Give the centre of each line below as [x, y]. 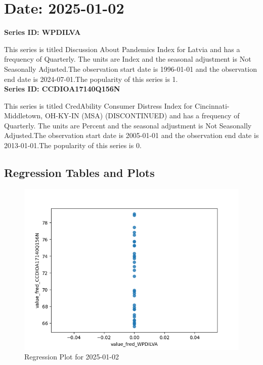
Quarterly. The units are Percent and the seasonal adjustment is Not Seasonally [128, 125]
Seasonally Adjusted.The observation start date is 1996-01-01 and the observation [130, 69]
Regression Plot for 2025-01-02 [72, 357]
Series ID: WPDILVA [42, 32]
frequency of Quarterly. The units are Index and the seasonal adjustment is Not [128, 59]
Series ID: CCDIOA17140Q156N [62, 89]
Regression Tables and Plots [79, 173]
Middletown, [24, 116]
